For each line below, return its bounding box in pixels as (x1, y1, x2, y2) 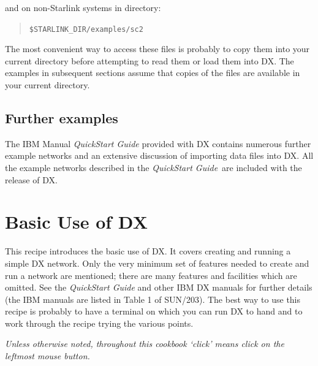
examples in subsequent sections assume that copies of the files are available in (5, 66, 300, 79)
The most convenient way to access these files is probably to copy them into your (5, 42, 310, 55)
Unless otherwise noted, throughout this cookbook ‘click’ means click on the (5, 337, 284, 350)
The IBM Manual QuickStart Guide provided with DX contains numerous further (5, 137, 311, 150)
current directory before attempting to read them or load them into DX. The (5, 54, 294, 67)
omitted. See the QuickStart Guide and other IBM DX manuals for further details (5, 281, 312, 294)
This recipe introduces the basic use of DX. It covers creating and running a (5, 245, 291, 257)
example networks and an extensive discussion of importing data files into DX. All (5, 149, 314, 162)
